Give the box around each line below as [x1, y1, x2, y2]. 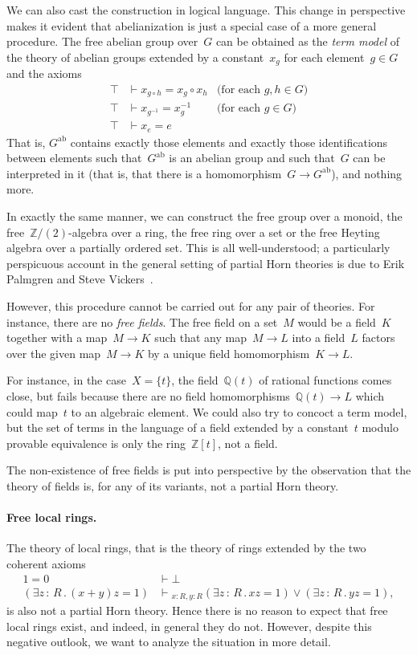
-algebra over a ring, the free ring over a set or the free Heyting [68, 223, 380, 240]
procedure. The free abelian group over [6, 33, 198, 50]
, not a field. [218, 434, 278, 451]
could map [6, 403, 58, 420]
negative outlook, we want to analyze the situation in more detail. [6, 633, 331, 650]
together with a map [6, 329, 108, 346]
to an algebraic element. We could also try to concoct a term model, [71, 403, 407, 420]
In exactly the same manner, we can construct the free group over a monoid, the [6, 208, 403, 225]
